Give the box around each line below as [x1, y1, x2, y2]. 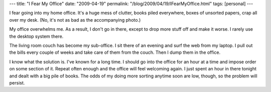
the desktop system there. [9, 33, 64, 39]
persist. [9, 79, 25, 85]
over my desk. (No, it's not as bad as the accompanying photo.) [9, 17, 141, 23]
